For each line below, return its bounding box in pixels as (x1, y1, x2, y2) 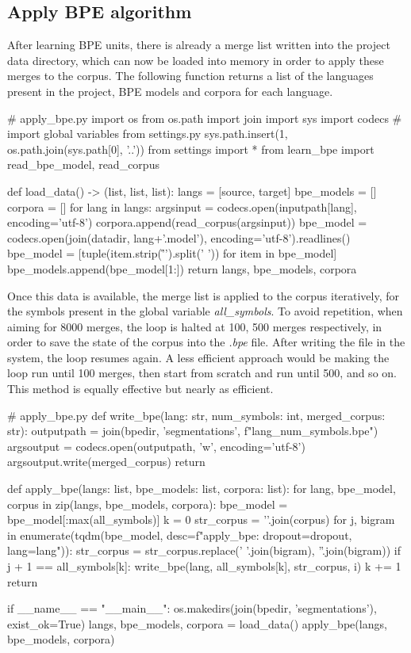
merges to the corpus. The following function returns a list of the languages (7, 67, 374, 84)
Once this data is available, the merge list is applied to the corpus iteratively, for (7, 287, 400, 304)
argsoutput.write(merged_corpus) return (7, 453, 205, 470)
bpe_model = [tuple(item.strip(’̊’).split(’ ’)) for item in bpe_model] (7, 245, 337, 262)
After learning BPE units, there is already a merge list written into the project (7, 36, 390, 53)
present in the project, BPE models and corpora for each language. (7, 82, 333, 99)
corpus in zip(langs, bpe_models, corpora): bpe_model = (7, 495, 288, 512)
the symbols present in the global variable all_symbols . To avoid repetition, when (7, 303, 403, 319)
